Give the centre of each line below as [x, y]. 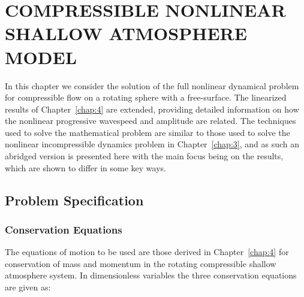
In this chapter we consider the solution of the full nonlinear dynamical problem [152, 85]
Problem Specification [74, 200]
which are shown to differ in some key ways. [85, 167]
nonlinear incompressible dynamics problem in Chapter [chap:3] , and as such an [152, 144]
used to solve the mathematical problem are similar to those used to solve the [148, 132]
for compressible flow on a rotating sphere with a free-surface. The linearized [146, 97]
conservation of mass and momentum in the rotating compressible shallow [141, 263]
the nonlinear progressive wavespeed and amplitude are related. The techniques [151, 121]
